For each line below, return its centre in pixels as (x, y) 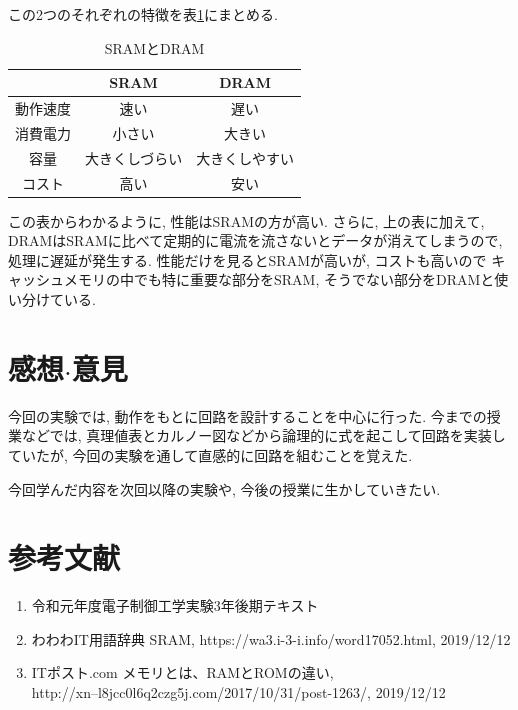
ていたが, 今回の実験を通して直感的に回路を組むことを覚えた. (210, 454)
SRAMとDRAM (154, 47)
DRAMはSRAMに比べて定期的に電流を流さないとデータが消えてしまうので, (255, 240)
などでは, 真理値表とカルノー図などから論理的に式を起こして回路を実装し (263, 435)
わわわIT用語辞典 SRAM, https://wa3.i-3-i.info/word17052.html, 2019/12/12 (271, 638)
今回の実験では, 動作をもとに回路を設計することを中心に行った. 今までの (247, 415)
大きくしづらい (134, 157)
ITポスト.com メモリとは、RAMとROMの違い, (182, 672)
